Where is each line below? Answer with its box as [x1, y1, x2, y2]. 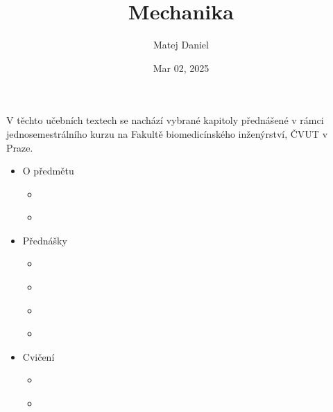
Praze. [6, 140, 33, 154]
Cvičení [22, 349, 55, 364]
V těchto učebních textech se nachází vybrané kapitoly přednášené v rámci [6, 113, 324, 127]
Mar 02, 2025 [153, 60, 210, 75]
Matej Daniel [153, 37, 209, 52]
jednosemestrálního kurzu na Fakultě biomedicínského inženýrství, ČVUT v [6, 126, 328, 141]
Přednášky [22, 233, 67, 247]
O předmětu [22, 163, 74, 178]
